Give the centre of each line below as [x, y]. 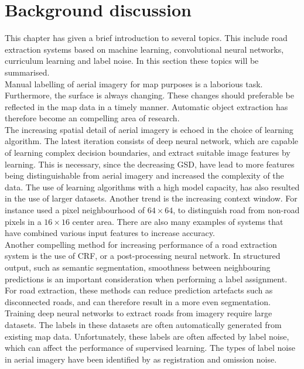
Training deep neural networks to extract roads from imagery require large [139, 313]
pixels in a [23, 221]
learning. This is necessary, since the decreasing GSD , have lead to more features [150, 164]
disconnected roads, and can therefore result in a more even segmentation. [138, 301]
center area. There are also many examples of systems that [178, 221]
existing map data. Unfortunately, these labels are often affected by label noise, [147, 336]
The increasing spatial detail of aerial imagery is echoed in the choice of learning [149, 129]
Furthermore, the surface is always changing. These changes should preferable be [149, 95]
